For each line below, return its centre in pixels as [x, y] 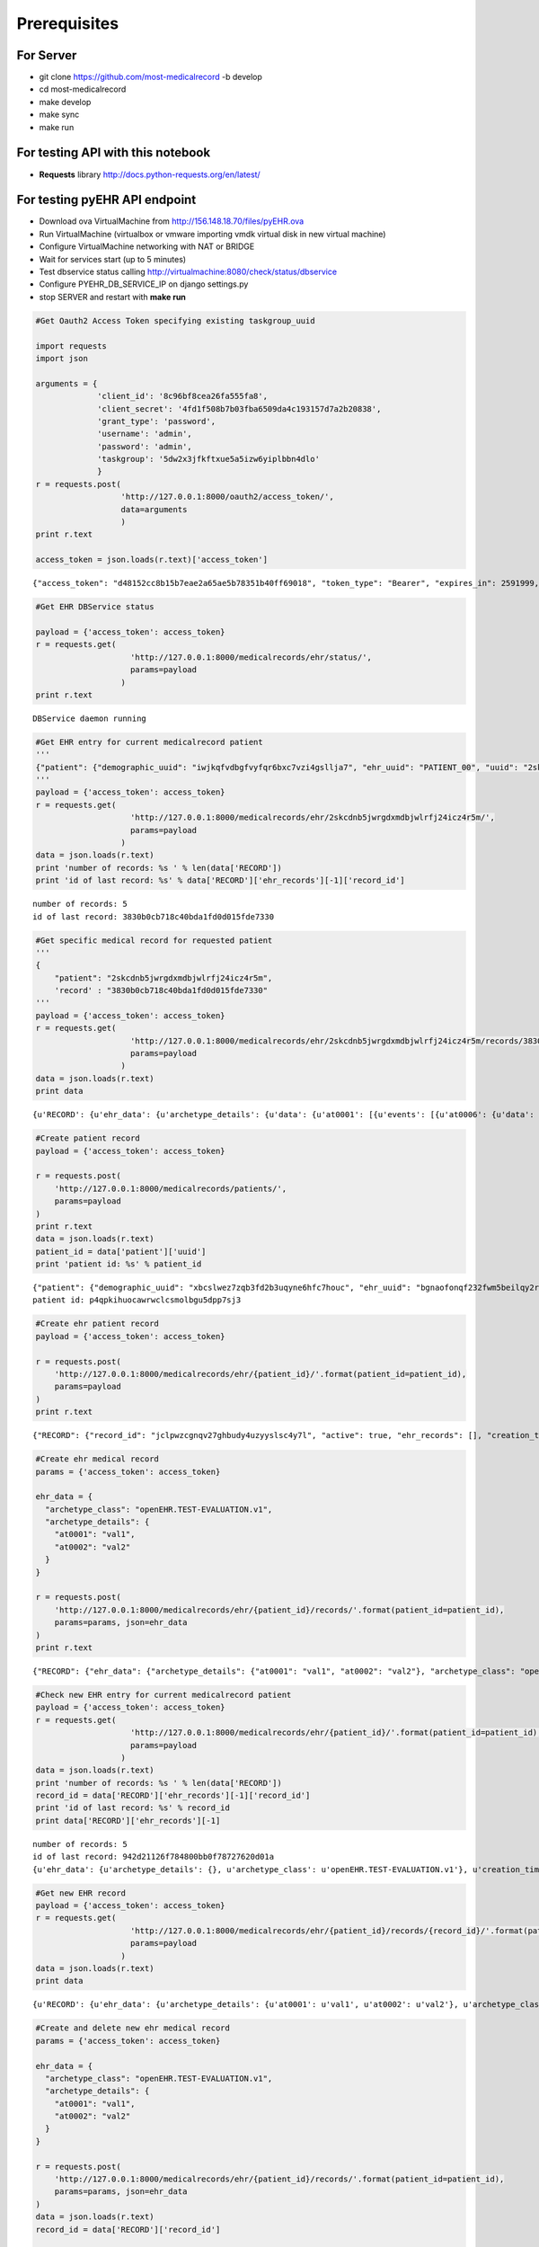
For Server [47, 55]
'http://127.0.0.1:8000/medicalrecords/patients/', [171, 1188]
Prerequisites [68, 23]
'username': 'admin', [145, 434]
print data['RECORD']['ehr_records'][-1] [128, 1821]
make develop [65, 102]
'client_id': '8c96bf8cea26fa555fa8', [183, 396]
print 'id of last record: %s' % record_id [133, 1808]
